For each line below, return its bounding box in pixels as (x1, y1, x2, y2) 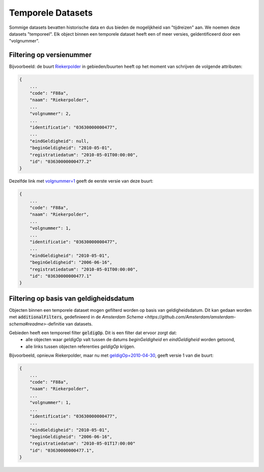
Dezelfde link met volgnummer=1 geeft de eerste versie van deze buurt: (9, 178, 154, 184)
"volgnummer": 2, (29, 111, 71, 117)
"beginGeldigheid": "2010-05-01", (29, 145, 112, 151)
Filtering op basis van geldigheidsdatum (9, 294, 134, 302)
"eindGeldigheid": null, (29, 138, 89, 144)
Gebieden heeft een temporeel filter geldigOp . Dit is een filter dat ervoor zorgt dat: (9, 330, 177, 336)
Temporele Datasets (9, 7, 93, 18)
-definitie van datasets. (46, 321, 93, 327)
